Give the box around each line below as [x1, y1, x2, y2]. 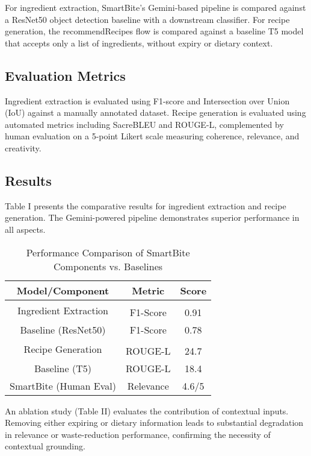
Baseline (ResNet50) [20, 322, 106, 337]
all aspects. [5, 223, 46, 235]
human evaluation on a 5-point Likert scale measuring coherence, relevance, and [5, 130, 300, 142]
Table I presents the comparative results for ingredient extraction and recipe [5, 199, 286, 212]
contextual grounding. [5, 440, 85, 452]
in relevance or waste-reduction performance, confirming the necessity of [5, 428, 271, 440]
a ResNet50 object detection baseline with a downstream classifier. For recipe [5, 13, 290, 25]
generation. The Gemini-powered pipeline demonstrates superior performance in [5, 211, 300, 224]
